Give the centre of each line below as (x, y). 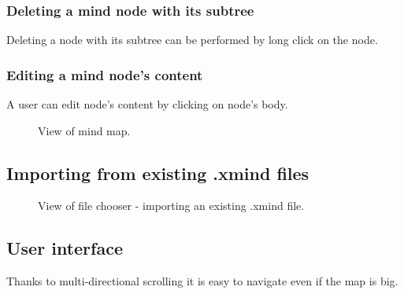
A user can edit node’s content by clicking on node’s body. (147, 104)
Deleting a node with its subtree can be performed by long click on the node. (192, 40)
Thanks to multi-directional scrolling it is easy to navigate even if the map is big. (202, 281)
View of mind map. (84, 130)
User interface (65, 248)
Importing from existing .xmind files (158, 173)
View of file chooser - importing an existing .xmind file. (171, 206)
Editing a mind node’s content (105, 74)
